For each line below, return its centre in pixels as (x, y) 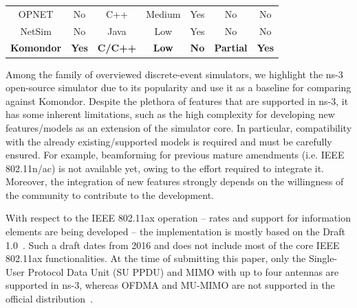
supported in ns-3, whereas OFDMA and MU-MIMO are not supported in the (170, 285)
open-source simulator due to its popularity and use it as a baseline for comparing (178, 87)
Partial (231, 48)
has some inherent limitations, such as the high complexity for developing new (170, 114)
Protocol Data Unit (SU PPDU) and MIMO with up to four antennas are (183, 271)
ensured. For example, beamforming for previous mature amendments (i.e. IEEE (175, 155)
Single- (323, 258)
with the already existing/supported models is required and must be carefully (169, 141)
